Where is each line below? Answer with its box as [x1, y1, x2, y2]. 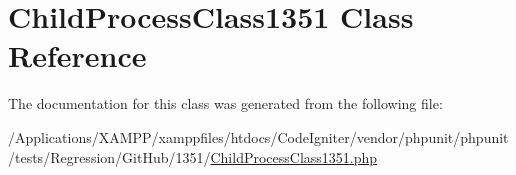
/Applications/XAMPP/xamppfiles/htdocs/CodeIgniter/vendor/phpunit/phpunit [8, 126, 509, 147]
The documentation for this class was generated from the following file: [8, 93, 443, 114]
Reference [8, 35, 147, 76]
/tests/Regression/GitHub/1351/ [8, 146, 211, 167]
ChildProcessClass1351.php [210, 146, 378, 167]
